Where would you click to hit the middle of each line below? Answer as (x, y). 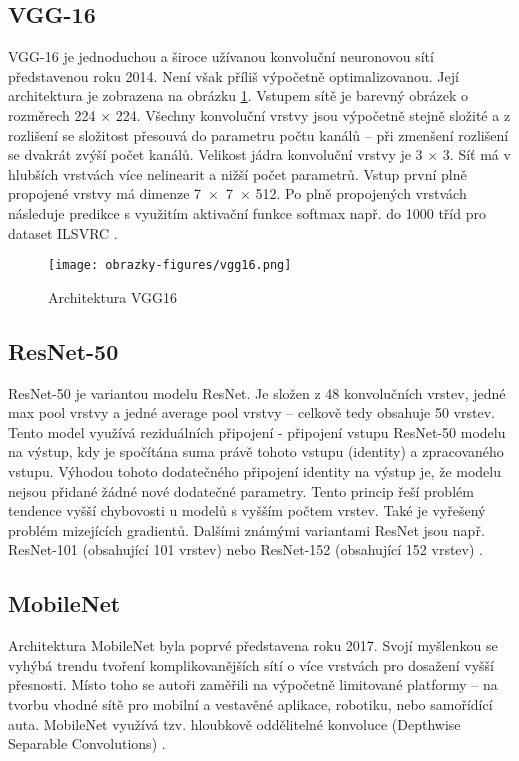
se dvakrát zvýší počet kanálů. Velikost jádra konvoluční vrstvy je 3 (215, 154)
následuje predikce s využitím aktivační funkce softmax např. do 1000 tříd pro (247, 212)
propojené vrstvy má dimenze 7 (105, 193)
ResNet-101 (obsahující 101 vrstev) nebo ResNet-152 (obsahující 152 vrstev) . (245, 549)
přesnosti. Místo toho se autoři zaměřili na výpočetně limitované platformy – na (253, 684)
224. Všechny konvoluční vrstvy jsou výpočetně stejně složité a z (313, 114)
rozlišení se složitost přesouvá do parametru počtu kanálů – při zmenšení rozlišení (258, 134)
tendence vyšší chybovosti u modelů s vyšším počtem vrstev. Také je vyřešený (247, 510)
